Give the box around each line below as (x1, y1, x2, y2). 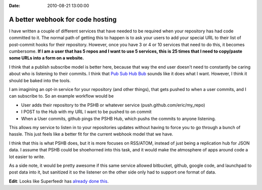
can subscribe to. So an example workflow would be (9, 93, 114, 99)
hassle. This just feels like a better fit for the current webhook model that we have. (9, 131, 173, 137)
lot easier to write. (9, 154, 46, 160)
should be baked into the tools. (9, 77, 71, 83)
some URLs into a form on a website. (9, 55, 84, 61)
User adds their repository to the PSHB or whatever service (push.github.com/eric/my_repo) (21, 102, 206, 108)
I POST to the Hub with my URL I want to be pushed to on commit (21, 109, 152, 115)
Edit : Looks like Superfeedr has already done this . (9, 178, 109, 184)
